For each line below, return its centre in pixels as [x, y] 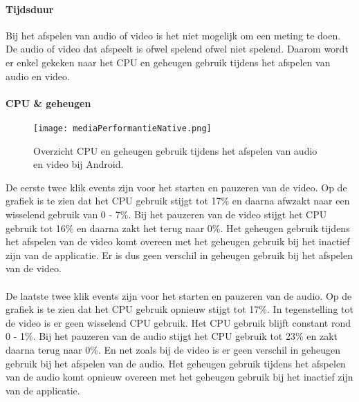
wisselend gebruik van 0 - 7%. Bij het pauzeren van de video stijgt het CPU [166, 214]
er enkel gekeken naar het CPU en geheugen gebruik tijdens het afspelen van [168, 62]
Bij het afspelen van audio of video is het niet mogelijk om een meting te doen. [173, 35]
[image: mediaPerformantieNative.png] [122, 128]
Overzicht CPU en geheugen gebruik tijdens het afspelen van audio [175, 150]
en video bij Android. [79, 164]
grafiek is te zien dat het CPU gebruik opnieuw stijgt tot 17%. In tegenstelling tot [179, 309]
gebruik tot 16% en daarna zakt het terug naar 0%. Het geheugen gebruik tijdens [178, 228]
